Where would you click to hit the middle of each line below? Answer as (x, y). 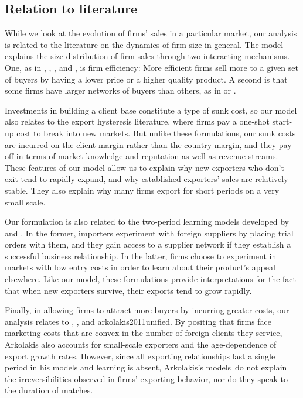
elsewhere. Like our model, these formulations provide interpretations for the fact (150, 279)
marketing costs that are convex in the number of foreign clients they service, (144, 333)
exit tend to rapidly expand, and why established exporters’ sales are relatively (147, 179)
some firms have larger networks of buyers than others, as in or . (120, 90)
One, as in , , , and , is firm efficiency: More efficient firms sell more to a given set (151, 67)
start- (282, 121)
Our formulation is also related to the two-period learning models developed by (147, 222)
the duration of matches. (49, 390)
